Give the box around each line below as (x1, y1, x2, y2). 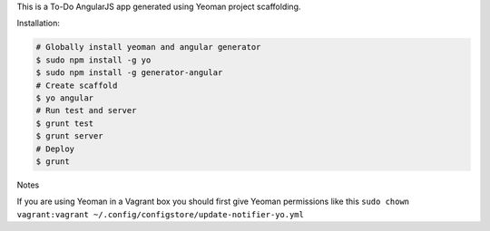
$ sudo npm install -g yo (35, 54, 152, 65)
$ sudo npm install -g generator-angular (35, 68, 223, 78)
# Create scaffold (35, 80, 118, 91)
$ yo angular (35, 92, 94, 103)
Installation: (16, 18, 61, 29)
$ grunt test (35, 118, 94, 129)
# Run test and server (35, 105, 137, 116)
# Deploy (35, 143, 75, 154)
